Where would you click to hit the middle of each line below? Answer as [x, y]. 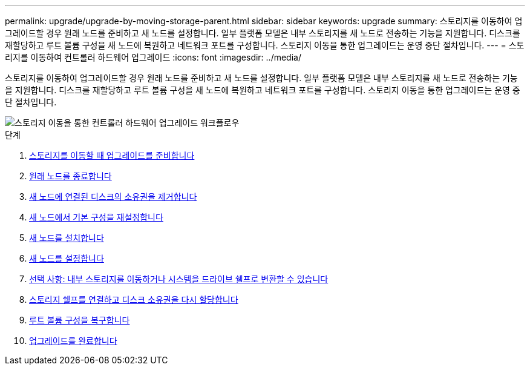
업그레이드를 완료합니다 [73, 341]
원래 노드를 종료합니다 [70, 176]
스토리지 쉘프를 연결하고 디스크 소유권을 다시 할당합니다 [134, 299]
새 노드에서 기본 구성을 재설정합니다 [96, 217]
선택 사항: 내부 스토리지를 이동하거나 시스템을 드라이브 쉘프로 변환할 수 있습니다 [179, 279]
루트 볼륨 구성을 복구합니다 [80, 320]
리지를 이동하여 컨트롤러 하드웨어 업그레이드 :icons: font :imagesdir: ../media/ [153, 57]
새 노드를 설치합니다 [67, 238]
